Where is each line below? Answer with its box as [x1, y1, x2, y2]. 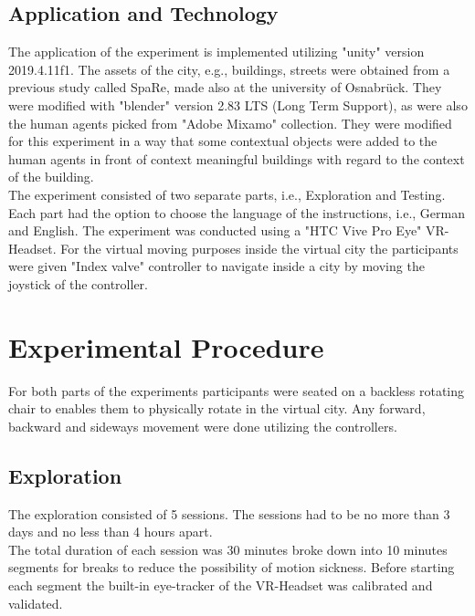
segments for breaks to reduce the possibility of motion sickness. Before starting [8, 558, 455, 577]
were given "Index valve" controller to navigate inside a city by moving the [8, 256, 425, 276]
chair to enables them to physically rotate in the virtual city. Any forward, [8, 399, 426, 418]
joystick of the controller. [8, 274, 148, 293]
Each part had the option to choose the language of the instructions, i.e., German [8, 203, 465, 222]
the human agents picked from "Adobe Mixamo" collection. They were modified [8, 113, 452, 132]
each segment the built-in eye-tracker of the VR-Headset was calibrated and [8, 576, 433, 594]
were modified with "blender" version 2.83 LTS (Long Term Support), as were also [8, 95, 468, 114]
